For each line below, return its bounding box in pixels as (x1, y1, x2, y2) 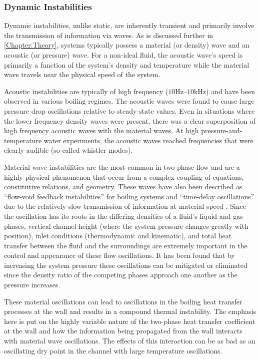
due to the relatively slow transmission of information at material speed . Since (4, 201, 246, 211)
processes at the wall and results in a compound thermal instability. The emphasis (4, 306, 256, 316)
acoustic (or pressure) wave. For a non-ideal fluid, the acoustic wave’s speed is (4, 50, 243, 60)
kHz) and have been (193, 86, 255, 96)
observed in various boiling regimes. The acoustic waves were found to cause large (4, 96, 254, 106)
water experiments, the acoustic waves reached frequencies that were (43, 135, 253, 145)
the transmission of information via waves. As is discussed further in (4, 30, 213, 40)
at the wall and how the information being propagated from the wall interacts (4, 325, 242, 336)
